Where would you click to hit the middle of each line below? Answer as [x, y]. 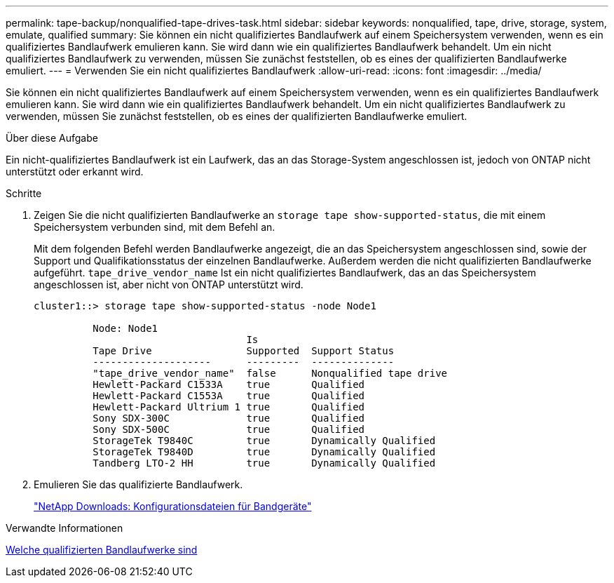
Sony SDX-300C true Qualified [229, 418]
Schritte [24, 193]
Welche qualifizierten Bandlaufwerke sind [102, 550]
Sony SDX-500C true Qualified [229, 429]
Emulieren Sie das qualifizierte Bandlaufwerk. [138, 484]
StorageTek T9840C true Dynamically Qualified [264, 441]
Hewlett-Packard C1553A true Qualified [229, 396]
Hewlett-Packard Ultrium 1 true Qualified [229, 407]
